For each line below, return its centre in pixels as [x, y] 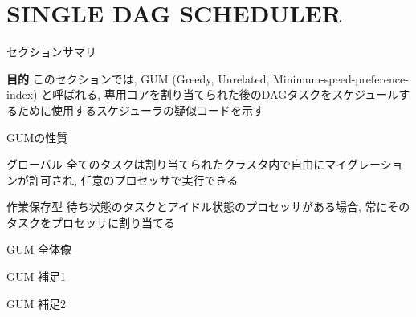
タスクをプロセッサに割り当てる [91, 222]
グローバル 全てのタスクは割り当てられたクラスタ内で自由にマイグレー [194, 164]
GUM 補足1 [36, 276]
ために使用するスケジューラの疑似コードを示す [141, 110]
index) [22, 94]
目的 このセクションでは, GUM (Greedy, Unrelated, [138, 78]
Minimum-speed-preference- [341, 78]
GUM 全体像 [39, 249]
